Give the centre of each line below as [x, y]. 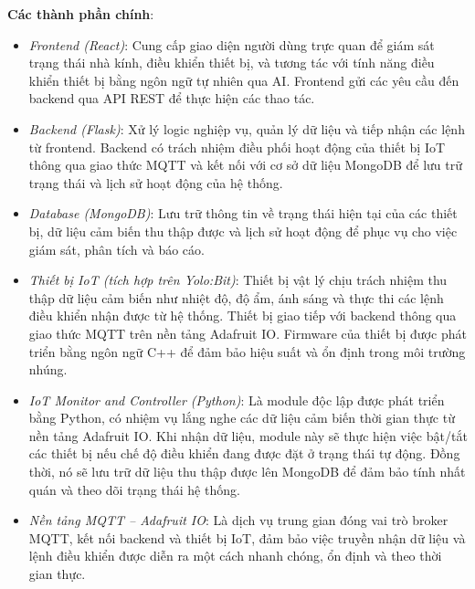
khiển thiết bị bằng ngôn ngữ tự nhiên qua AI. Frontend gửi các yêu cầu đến [244, 80]
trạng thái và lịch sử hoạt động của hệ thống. [156, 182]
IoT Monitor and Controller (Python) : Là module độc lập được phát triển [237, 400]
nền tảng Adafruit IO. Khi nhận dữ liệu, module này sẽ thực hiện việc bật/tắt [248, 435]
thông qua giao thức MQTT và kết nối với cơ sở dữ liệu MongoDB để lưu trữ [245, 165]
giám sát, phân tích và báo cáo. [116, 249]
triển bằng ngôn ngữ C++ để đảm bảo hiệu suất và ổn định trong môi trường [247, 351]
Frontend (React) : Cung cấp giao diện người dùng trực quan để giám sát [232, 44]
